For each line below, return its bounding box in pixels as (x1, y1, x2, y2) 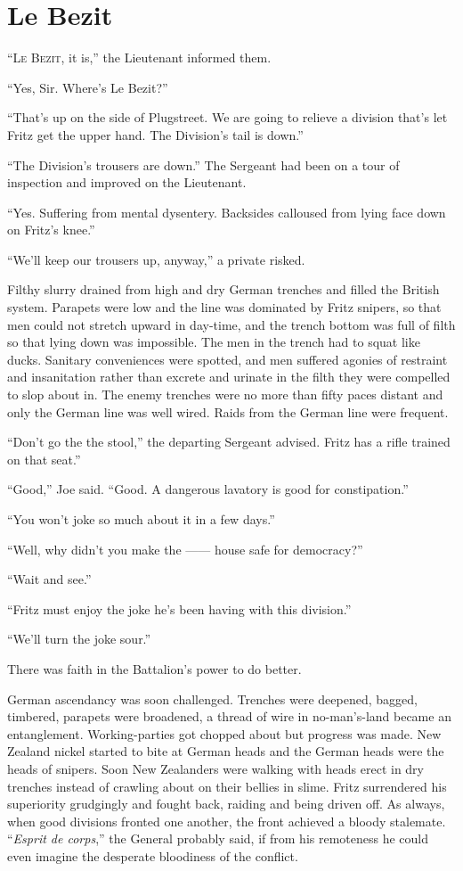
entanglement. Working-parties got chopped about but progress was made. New (7, 724, 442, 743)
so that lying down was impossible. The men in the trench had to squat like (7, 333, 420, 351)
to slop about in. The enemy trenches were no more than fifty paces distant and (7, 385, 443, 404)
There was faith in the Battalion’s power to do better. (7, 659, 302, 678)
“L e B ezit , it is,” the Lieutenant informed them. (7, 48, 272, 67)
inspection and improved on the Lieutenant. (7, 173, 247, 192)
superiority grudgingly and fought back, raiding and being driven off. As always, (7, 794, 445, 813)
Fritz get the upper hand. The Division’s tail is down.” (7, 125, 304, 144)
